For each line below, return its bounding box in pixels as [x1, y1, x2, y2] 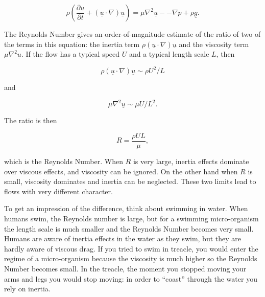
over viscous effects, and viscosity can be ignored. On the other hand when [4, 166, 238, 176]
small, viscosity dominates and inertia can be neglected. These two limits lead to [4, 176, 256, 187]
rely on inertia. [4, 283, 51, 294]
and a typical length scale [129, 49, 209, 59]
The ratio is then [4, 115, 57, 126]
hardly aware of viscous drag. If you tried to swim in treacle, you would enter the [4, 243, 258, 254]
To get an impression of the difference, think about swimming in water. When [4, 203, 248, 214]
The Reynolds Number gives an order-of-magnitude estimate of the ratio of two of [4, 29, 261, 39]
